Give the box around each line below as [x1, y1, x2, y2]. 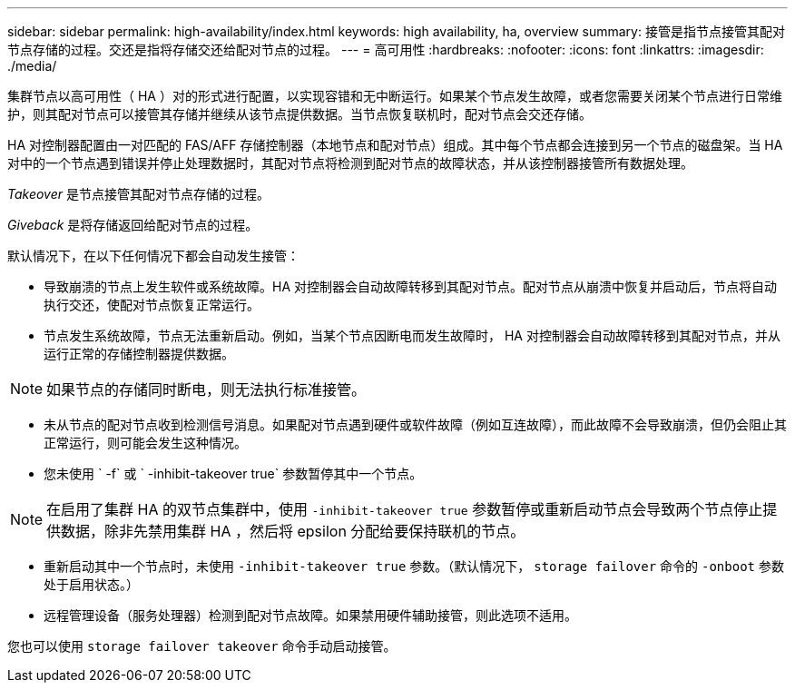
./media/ [7, 58, 57, 74]
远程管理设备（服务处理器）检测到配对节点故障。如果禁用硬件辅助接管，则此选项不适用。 [44, 607, 577, 623]
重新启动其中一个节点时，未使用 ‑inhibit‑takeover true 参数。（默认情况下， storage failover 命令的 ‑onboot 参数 [44, 558, 784, 574]
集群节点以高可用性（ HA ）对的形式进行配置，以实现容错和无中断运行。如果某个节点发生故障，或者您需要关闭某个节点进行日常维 [7, 88, 782, 103]
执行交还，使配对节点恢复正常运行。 [44, 297, 260, 312]
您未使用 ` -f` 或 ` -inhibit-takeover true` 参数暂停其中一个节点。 [44, 466, 423, 481]
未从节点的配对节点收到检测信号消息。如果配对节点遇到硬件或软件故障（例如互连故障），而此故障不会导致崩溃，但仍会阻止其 [44, 417, 787, 432]
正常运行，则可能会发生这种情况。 [44, 435, 247, 450]
